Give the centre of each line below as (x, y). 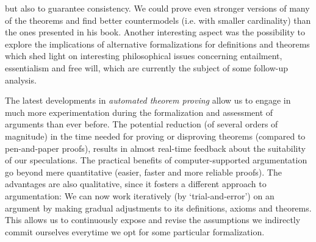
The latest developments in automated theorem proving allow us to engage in (148, 100)
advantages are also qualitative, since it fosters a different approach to (136, 184)
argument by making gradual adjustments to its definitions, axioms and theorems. (158, 208)
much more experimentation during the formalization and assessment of (139, 112)
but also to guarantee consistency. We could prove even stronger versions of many (157, 8)
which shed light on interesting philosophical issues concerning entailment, (144, 56)
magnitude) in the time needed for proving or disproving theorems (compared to (155, 136)
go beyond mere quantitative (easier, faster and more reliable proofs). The (143, 172)
